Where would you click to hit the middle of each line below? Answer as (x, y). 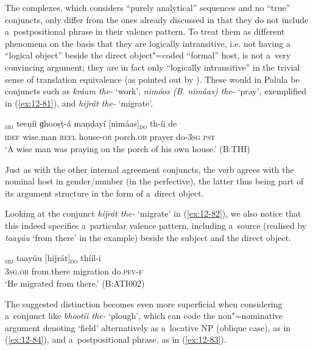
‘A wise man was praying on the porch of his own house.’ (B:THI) (128, 149)
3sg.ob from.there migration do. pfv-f (74, 271)
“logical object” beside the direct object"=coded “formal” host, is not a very (148, 55)
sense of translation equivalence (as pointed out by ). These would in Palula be (152, 79)
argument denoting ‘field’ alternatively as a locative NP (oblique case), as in (148, 327)
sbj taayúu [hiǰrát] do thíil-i (53, 259)
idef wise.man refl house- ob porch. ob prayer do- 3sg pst (110, 137)
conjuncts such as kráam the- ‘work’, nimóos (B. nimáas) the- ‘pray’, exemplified (156, 91)
